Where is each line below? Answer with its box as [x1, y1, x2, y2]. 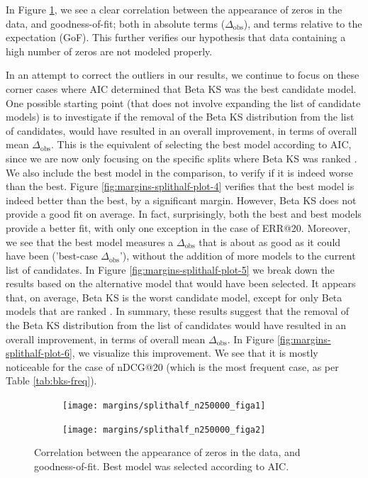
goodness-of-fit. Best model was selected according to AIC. [34, 458, 289, 473]
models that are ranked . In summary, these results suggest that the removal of [6, 304, 350, 318]
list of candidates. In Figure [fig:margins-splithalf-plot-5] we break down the [6, 262, 335, 277]
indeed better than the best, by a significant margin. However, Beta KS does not [6, 192, 357, 207]
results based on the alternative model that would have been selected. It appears [6, 276, 356, 291]
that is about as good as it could [199, 234, 341, 249]
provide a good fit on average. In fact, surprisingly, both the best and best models [6, 206, 362, 221]
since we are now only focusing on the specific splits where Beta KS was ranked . [6, 150, 357, 165]
